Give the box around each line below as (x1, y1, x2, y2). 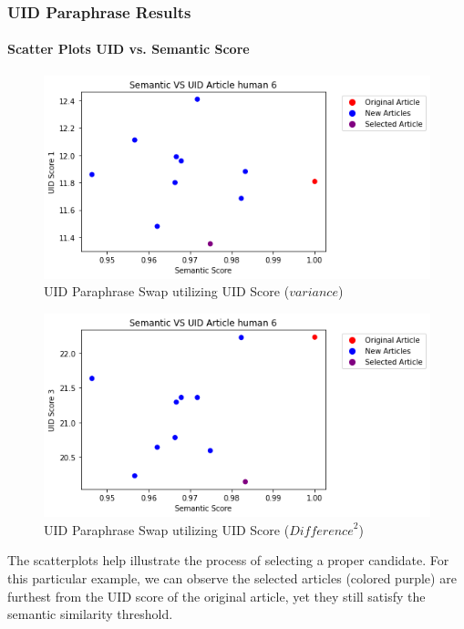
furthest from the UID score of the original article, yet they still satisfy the (7, 586, 426, 605)
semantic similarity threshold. (7, 604, 173, 624)
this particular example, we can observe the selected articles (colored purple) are (7, 569, 457, 588)
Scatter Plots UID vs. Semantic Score (7, 39, 250, 58)
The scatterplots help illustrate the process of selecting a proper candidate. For (7, 551, 449, 570)
